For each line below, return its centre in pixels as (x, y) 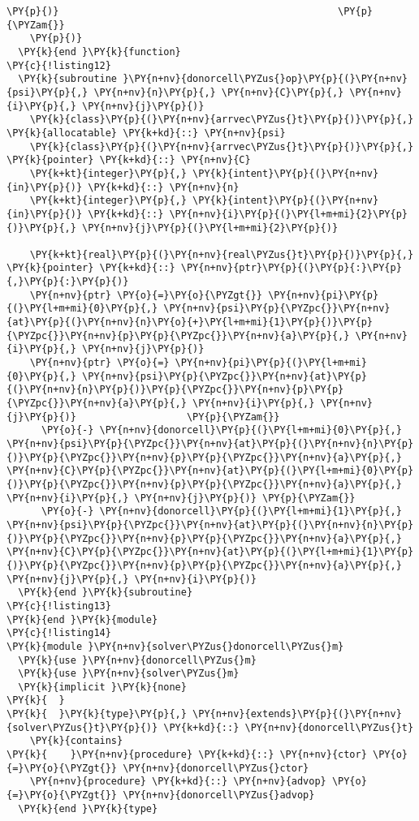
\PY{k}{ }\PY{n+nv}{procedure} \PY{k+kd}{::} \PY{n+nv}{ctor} (187, 755)
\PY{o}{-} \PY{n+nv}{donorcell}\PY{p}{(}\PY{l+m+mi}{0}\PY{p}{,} (221, 430)
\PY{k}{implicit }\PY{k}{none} (102, 687)
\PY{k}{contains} (76, 741)
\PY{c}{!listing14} (59, 633)
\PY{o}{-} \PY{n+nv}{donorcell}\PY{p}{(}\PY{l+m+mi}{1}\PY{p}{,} (221, 512)
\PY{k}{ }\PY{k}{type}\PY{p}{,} (97, 714)
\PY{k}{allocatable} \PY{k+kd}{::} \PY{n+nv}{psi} (146, 133)
